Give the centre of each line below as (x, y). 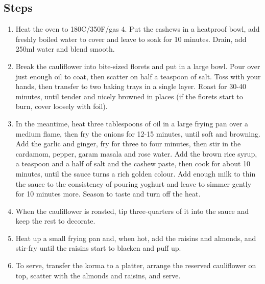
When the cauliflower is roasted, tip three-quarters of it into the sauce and (132, 211)
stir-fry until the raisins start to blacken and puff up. (98, 248)
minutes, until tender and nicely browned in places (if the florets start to (129, 96)
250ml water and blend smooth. (65, 49)
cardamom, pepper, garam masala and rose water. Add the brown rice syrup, (136, 153)
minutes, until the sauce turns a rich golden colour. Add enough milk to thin (136, 173)
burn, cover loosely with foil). (62, 106)
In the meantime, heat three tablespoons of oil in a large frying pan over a (132, 123)
